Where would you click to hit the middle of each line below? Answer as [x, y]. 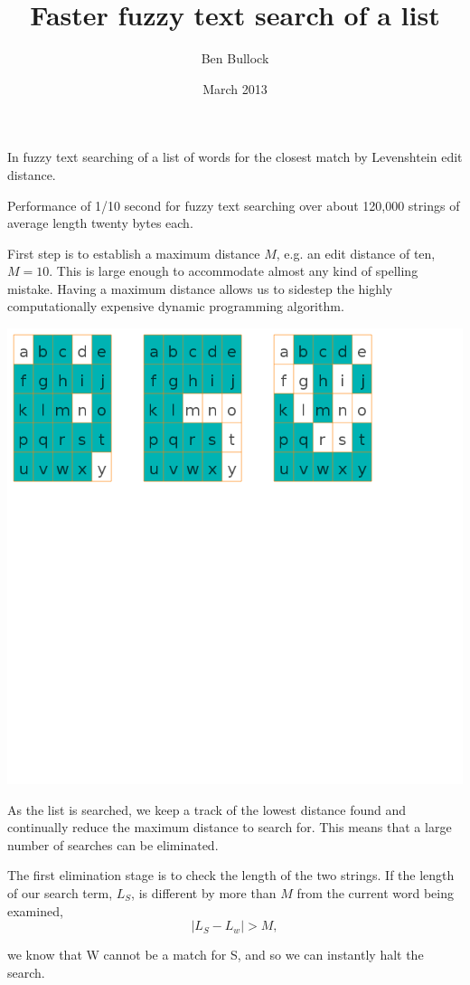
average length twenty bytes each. [100, 223]
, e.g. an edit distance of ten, [356, 253]
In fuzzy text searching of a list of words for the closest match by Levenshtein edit [235, 157]
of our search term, [60, 893]
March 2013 [235, 88]
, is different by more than [204, 893]
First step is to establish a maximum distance [134, 253]
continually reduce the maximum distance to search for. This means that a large [230, 827]
